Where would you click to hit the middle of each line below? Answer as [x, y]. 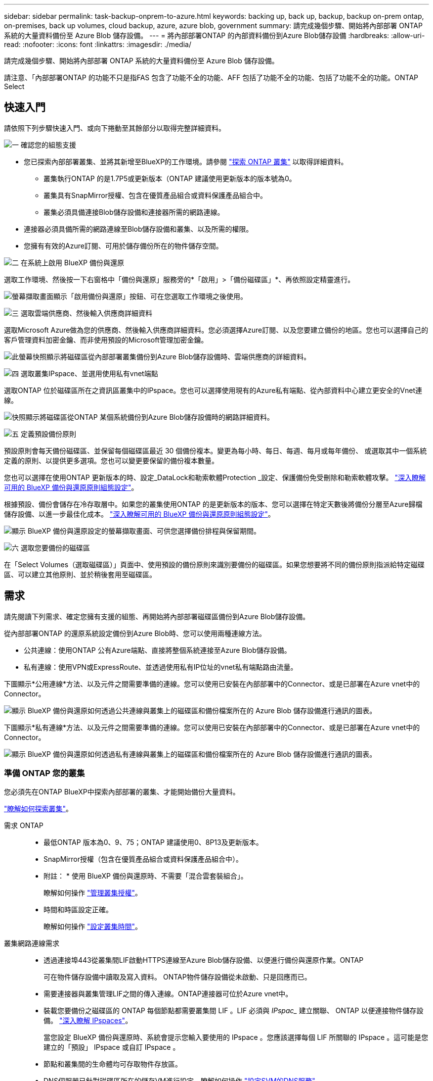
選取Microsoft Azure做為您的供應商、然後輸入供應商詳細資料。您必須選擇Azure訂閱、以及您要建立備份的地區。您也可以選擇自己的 [216, 330]
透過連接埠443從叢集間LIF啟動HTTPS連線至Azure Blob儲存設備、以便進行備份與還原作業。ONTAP [204, 960]
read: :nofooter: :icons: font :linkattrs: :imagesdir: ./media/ [98, 44]
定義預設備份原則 [48, 434]
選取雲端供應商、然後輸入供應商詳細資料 [86, 313]
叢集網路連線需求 [32, 943]
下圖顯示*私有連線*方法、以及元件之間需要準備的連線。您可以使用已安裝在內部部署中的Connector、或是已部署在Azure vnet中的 [212, 727]
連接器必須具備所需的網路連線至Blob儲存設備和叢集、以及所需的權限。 [138, 229]
